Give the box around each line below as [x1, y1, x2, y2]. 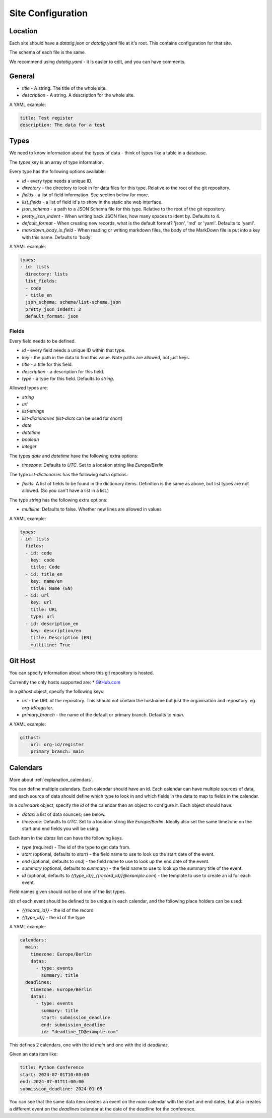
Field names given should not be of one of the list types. [9, 888, 126, 895]
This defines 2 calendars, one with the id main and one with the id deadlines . [9, 1042, 169, 1048]
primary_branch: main [30, 749, 84, 754]
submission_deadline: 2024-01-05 [20, 1086, 103, 1092]
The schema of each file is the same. [9, 49, 86, 55]
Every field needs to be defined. [9, 338, 76, 344]
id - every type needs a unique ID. [22, 178, 93, 184]
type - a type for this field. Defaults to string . [22, 375, 114, 381]
